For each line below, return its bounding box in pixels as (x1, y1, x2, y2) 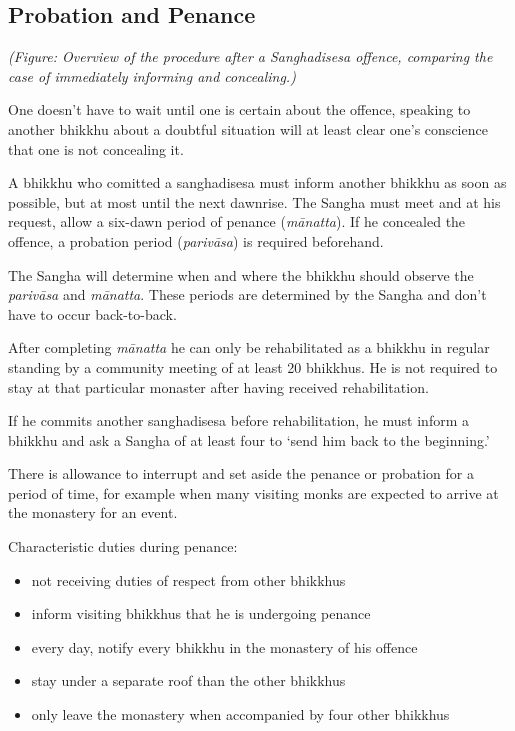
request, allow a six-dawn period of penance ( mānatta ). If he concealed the (8, 211, 466, 232)
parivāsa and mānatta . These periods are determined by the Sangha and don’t (8, 284, 487, 305)
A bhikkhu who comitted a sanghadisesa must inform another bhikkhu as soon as (8, 172, 507, 193)
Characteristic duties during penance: (8, 536, 238, 557)
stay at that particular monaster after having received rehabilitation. (8, 376, 429, 397)
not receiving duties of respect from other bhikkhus (31, 569, 346, 590)
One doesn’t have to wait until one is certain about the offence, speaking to (8, 99, 471, 120)
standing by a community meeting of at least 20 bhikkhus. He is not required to (8, 356, 498, 377)
